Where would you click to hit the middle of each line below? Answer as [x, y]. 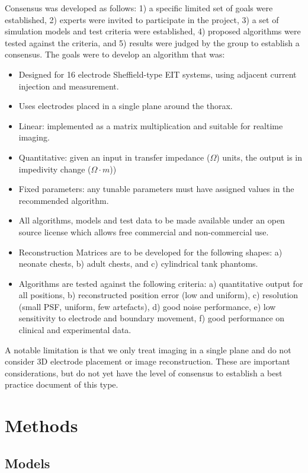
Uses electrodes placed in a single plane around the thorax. [126, 106]
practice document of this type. [62, 384]
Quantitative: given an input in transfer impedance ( [114, 157]
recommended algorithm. [64, 200]
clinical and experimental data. [75, 330]
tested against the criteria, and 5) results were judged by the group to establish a [152, 42]
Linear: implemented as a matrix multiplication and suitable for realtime [151, 125]
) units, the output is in [259, 157]
